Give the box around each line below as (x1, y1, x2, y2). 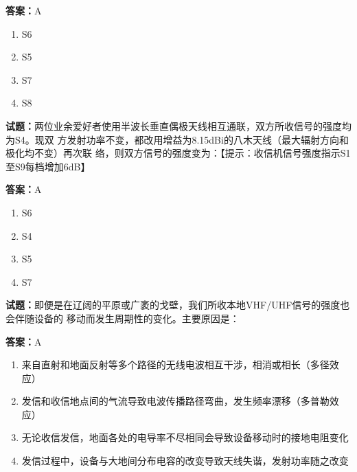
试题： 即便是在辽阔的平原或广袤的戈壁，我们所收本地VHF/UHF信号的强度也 (5, 297, 350, 312)
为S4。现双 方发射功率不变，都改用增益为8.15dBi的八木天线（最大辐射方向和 (5, 132, 349, 146)
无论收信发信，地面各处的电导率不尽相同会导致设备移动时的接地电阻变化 (21, 430, 349, 445)
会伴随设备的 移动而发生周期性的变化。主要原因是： (5, 311, 240, 325)
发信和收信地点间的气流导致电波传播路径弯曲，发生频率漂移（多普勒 (21, 394, 330, 408)
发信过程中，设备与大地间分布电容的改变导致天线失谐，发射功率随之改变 (21, 453, 349, 468)
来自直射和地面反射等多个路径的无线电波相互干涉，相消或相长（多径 (21, 357, 330, 372)
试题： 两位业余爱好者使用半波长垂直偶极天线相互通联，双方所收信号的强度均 (5, 118, 352, 133)
